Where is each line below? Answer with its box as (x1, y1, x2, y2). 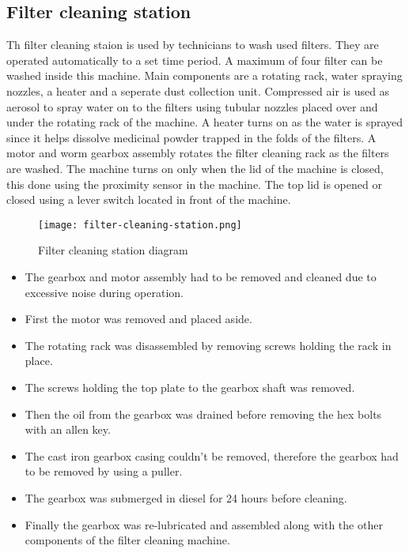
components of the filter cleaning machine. (25, 532, 230, 548)
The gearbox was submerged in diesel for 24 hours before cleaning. (25, 489, 347, 506)
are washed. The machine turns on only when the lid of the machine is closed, (6, 160, 384, 176)
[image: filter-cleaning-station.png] (38, 219, 242, 231)
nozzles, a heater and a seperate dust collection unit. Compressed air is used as (6, 82, 390, 99)
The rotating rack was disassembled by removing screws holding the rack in (25, 337, 392, 353)
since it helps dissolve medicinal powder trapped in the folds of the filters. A (6, 129, 377, 145)
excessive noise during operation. (25, 284, 184, 300)
